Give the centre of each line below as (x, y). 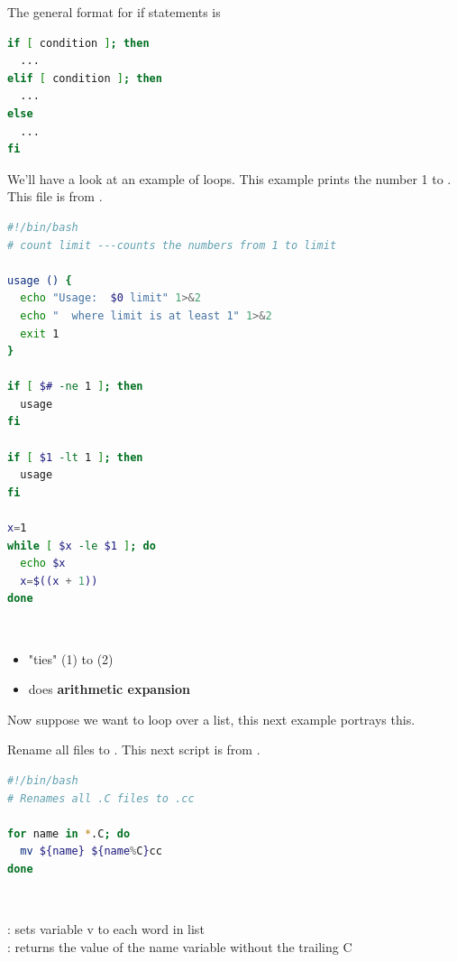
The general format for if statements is (114, 12)
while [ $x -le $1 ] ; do (82, 546)
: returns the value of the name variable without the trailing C (180, 946)
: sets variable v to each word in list (106, 929)
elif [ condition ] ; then (85, 78)
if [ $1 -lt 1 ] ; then (75, 457)
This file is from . (55, 196)
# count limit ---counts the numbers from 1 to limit (172, 245)
